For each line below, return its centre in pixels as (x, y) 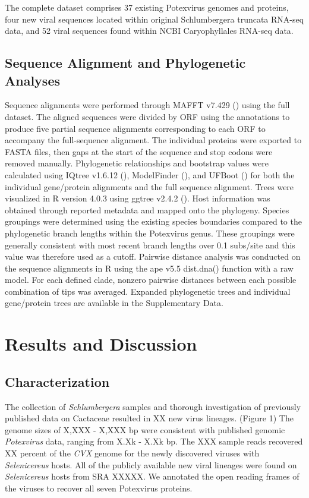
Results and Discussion (101, 344)
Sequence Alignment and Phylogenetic (125, 63)
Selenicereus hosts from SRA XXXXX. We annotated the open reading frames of (152, 476)
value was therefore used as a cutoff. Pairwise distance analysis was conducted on (153, 256)
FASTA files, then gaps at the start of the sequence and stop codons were (139, 151)
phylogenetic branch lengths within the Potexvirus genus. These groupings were (150, 233)
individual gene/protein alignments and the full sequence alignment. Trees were (149, 186)
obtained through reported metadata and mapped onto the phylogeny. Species (147, 209)
